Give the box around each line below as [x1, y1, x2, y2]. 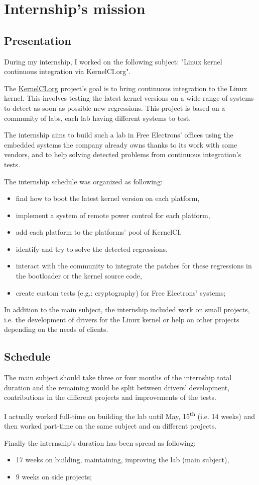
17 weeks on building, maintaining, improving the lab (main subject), [16, 454, 229, 465]
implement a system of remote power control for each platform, [16, 210, 210, 220]
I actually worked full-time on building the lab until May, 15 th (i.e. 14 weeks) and [4, 409, 255, 421]
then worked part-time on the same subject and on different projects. [4, 421, 217, 431]
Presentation [4, 32, 71, 48]
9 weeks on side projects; [16, 471, 92, 482]
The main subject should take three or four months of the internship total [4, 372, 232, 383]
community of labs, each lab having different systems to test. [4, 112, 191, 123]
